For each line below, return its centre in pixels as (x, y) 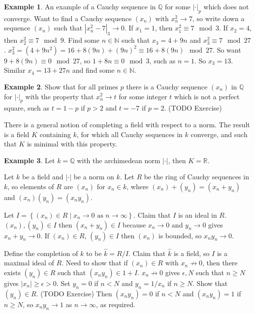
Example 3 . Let (30, 160)
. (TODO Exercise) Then (74, 293)
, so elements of (31, 186)
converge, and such (219, 134)
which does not (226, 6)
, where (138, 186)
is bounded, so (180, 235)
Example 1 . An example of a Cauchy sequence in (80, 6)
